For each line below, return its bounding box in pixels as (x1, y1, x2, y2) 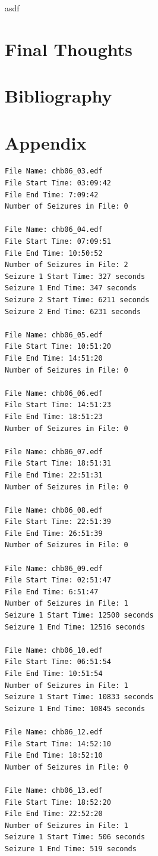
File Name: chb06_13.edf (5, 786, 103, 795)
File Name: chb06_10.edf (5, 646, 103, 655)
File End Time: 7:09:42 (5, 190, 99, 199)
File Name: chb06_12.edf (5, 727, 103, 736)
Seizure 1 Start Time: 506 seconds (5, 833, 146, 842)
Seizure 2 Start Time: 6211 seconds (5, 296, 150, 304)
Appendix (5, 130, 87, 154)
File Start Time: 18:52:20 (5, 798, 111, 807)
